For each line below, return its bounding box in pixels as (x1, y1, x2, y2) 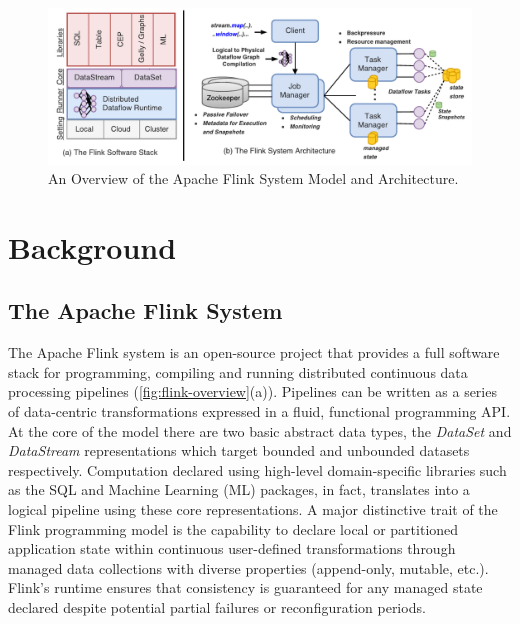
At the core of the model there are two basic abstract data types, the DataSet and (8, 420, 512, 441)
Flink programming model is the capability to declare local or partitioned (8, 518, 459, 539)
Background (8, 226, 177, 267)
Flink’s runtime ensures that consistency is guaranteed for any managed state (8, 577, 483, 598)
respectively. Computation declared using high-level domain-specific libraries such (8, 459, 507, 480)
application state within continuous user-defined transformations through (8, 538, 456, 559)
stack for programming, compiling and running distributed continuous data (8, 361, 468, 382)
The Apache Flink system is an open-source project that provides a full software (8, 342, 500, 363)
